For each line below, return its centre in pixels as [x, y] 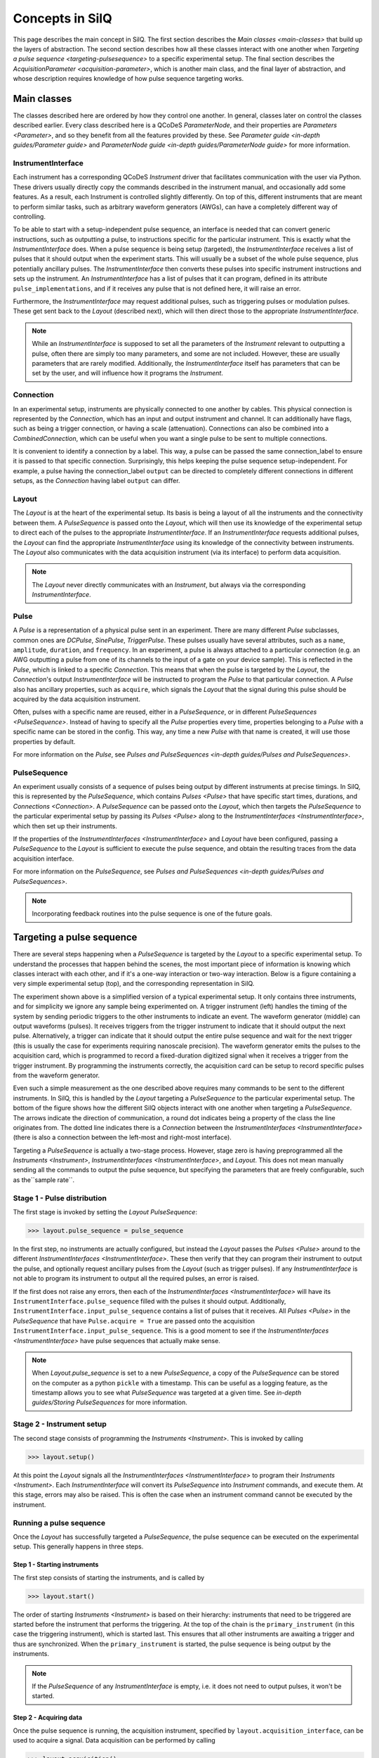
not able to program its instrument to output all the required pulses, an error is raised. [136, 1278]
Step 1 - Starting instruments [56, 1565]
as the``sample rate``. [44, 1180]
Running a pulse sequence [59, 1522]
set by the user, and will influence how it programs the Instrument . [128, 373]
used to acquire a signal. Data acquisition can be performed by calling [114, 1740]
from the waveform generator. [56, 1075]
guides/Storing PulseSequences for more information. [109, 1402]
